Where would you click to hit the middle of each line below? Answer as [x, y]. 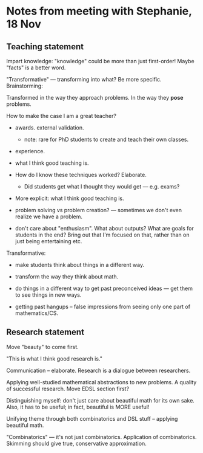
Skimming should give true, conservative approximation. [76, 443]
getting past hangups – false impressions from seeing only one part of [103, 306]
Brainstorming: [25, 86]
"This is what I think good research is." [55, 358]
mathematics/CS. [37, 313]
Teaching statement [45, 47]
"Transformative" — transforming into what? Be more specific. [84, 79]
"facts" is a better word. [36, 67]
